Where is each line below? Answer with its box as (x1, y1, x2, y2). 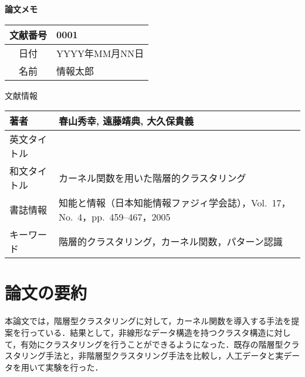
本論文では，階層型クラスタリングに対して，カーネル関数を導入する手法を (5, 315, 292, 327)
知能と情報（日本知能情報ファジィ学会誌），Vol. (58, 196, 267, 210)
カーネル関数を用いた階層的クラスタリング (58, 171, 246, 185)
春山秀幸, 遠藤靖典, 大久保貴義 (58, 114, 194, 128)
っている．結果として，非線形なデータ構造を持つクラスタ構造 (29, 326, 266, 338)
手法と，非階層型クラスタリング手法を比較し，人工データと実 (45, 349, 284, 362)
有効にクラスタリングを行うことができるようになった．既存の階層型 (21, 338, 283, 350)
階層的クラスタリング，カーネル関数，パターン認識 (58, 235, 283, 249)
